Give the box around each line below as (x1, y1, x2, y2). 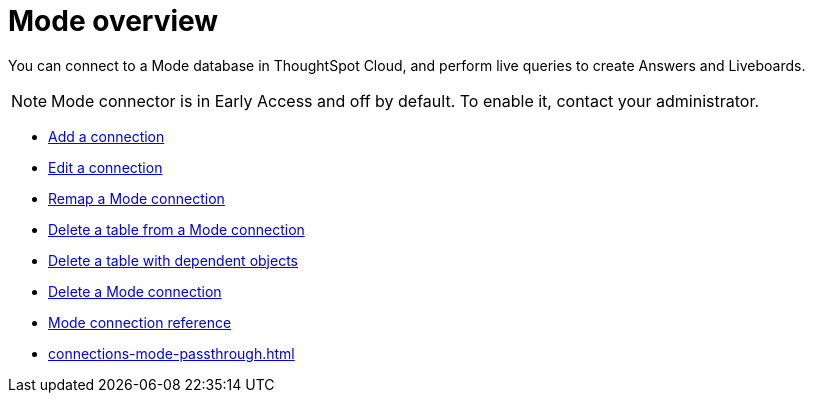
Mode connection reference (48, 313, 232, 331)
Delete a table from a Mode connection (48, 220, 305, 238)
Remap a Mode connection (48, 189, 225, 207)
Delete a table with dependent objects (48, 251, 298, 269)
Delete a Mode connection (48, 282, 222, 300)
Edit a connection (48, 158, 163, 176)
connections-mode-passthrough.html (48, 344, 295, 362)
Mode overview (8, 4, 219, 38)
